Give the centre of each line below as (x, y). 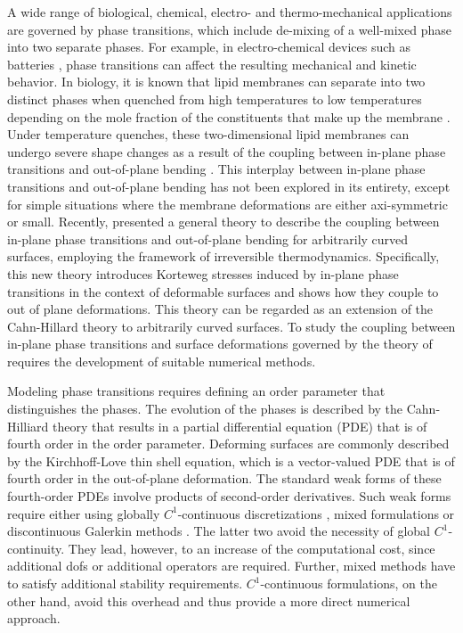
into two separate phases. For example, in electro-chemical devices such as (209, 47)
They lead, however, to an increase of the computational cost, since (252, 548)
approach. (34, 618)
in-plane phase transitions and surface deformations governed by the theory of (220, 344)
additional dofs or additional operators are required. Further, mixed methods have (231, 566)
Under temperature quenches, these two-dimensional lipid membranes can (208, 134)
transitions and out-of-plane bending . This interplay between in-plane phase (216, 169)
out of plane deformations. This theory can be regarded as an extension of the (220, 309)
